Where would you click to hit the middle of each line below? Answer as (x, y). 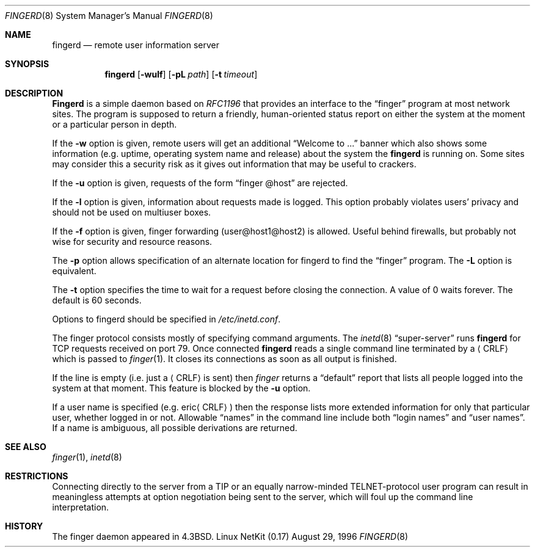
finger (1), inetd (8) (87, 457)
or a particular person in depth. (115, 124)
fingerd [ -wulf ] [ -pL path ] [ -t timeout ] (181, 74)
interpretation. (81, 507)
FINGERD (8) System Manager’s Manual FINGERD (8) (109, 16)
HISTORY (24, 526)
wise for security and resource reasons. (132, 241)
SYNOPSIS (27, 64)
